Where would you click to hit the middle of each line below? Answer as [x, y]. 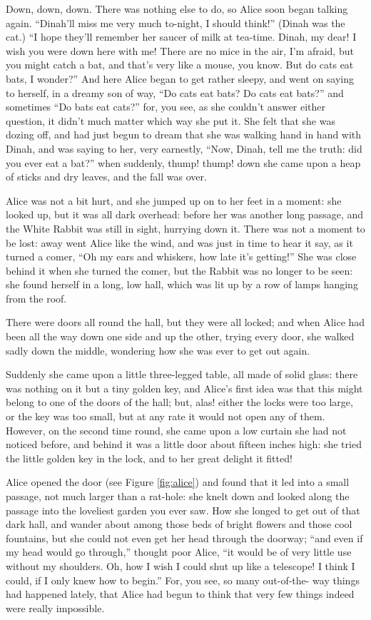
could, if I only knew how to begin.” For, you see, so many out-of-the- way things [183, 580]
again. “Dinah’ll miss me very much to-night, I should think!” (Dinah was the [176, 22]
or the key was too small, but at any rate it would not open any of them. [166, 416]
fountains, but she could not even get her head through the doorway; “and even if [184, 538]
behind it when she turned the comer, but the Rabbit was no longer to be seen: [179, 270]
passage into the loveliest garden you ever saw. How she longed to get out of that [183, 510]
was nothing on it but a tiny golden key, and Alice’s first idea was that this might [184, 388]
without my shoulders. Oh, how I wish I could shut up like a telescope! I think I [181, 565]
